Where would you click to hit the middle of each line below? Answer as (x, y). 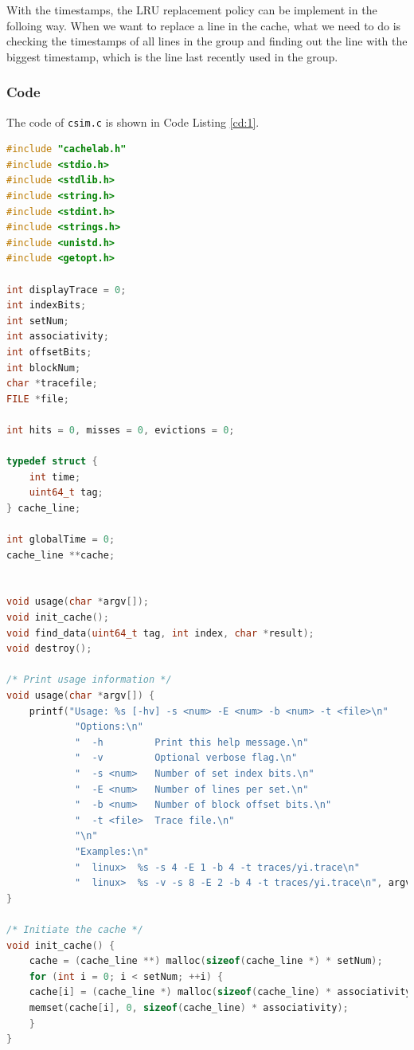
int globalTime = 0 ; (61, 540)
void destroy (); (49, 649)
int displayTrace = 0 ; (66, 290)
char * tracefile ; (52, 384)
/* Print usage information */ (89, 680)
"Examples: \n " (111, 851)
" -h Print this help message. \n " (191, 742)
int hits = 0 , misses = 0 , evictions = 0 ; (121, 430)
